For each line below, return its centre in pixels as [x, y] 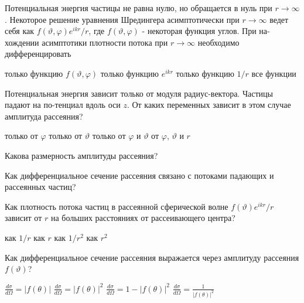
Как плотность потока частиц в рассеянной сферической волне [117, 206]
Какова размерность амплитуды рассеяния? [81, 155]
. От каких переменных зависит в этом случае [209, 105]
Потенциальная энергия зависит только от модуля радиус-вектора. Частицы [139, 93]
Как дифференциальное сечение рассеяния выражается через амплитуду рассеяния [152, 257]
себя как [20, 31]
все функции [274, 73]
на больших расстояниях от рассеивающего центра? [143, 218]
